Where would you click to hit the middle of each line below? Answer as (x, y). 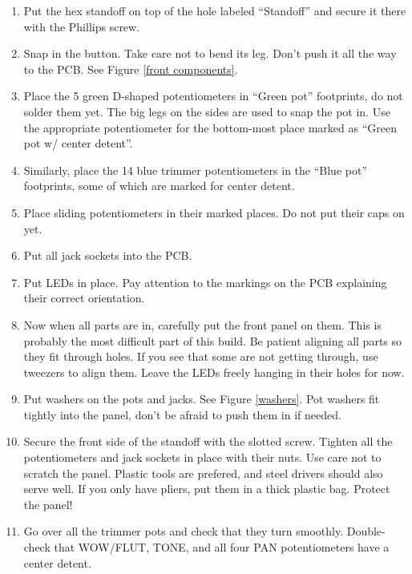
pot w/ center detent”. (78, 143)
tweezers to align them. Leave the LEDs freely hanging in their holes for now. (214, 372)
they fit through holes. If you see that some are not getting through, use (201, 356)
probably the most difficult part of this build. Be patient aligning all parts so (213, 340)
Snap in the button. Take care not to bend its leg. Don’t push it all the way (210, 53)
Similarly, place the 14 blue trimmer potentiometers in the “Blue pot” (195, 170)
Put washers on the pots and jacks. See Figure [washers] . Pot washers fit (202, 399)
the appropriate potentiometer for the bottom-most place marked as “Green (210, 127)
